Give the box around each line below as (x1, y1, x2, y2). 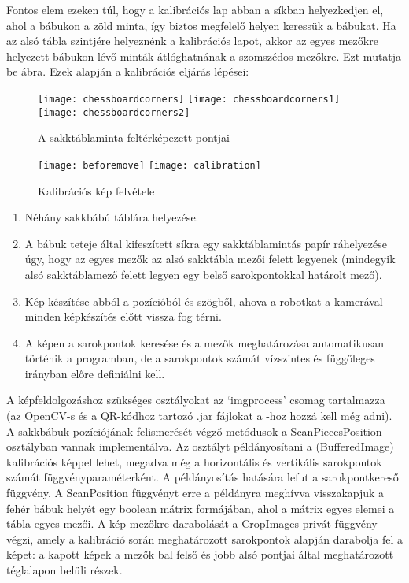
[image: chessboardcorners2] (38, 106, 190, 118)
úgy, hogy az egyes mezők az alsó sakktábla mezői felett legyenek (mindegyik (24, 251, 396, 267)
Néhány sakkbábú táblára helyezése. (24, 209, 199, 225)
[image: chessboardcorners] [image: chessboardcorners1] (38, 93, 341, 105)
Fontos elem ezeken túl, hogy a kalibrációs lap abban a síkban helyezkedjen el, (6, 2, 384, 17)
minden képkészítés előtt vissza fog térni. (24, 308, 222, 325)
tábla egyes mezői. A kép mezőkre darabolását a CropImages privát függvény (6, 515, 378, 532)
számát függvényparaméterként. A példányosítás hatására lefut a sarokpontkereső (6, 469, 399, 485)
